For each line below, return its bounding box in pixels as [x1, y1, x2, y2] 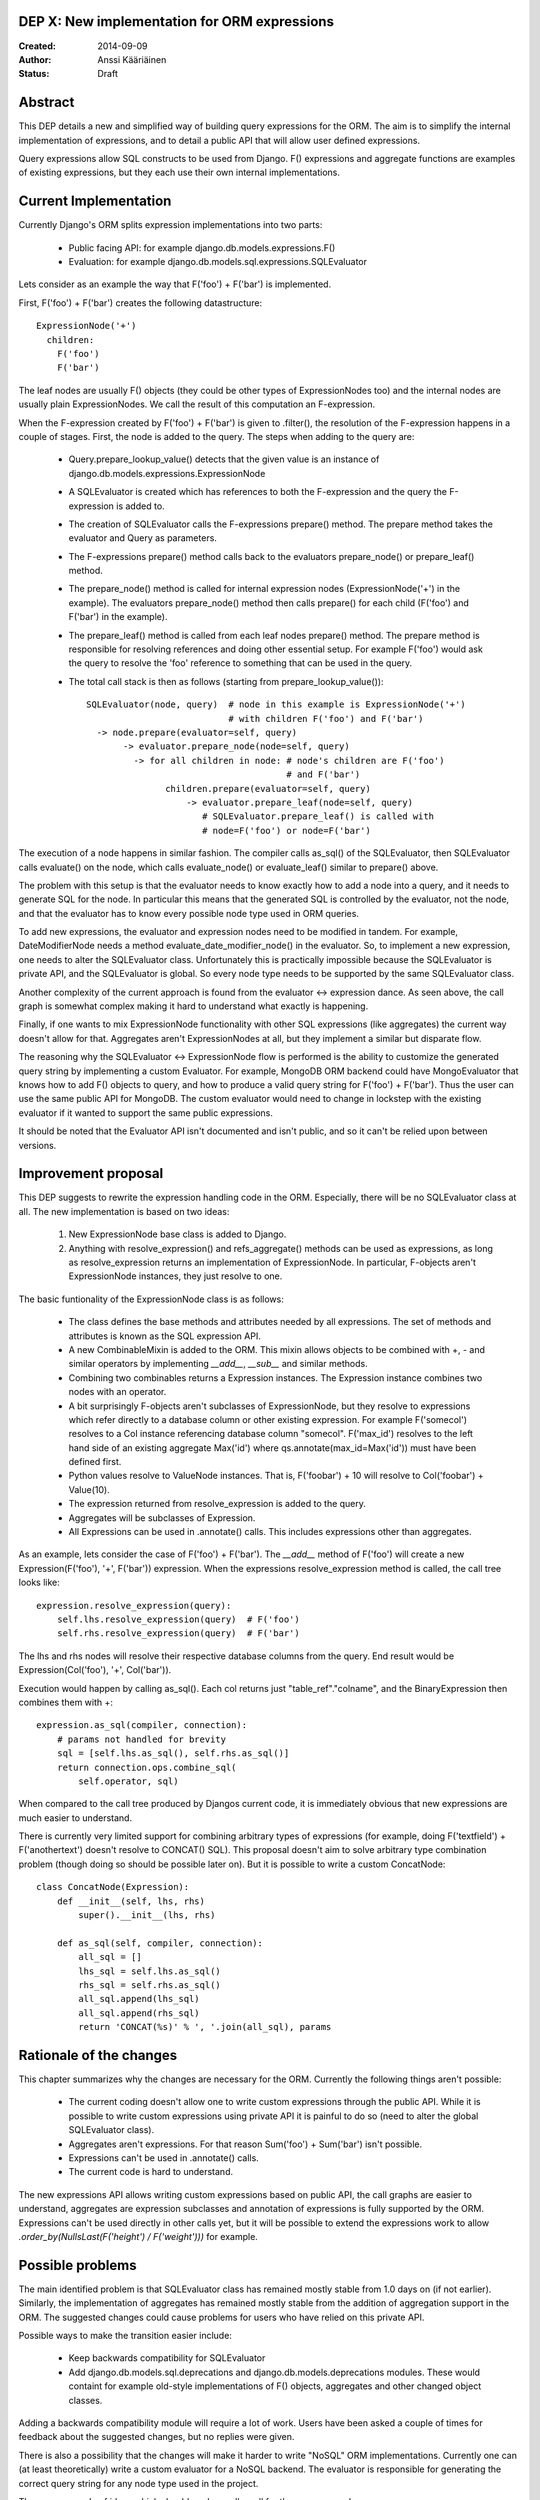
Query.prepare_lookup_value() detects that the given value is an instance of [68, 453, 380, 465]
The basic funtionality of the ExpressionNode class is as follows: [18, 1293, 284, 1305]
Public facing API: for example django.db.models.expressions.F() [68, 241, 336, 254]
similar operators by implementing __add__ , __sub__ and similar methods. [68, 1358, 369, 1370]
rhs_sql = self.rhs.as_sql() [78, 1979, 222, 1990]
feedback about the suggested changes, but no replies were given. [18, 2431, 295, 2443]
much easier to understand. [18, 1811, 133, 1824]
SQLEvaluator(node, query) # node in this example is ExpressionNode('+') [86, 699, 466, 710]
